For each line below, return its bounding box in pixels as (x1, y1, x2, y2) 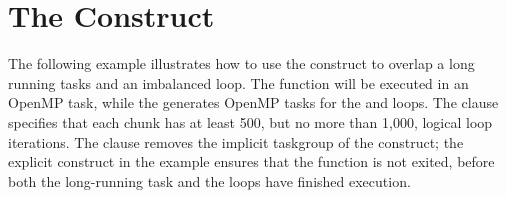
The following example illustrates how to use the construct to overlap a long (8, 53, 475, 74)
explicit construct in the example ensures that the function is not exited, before (8, 151, 495, 172)
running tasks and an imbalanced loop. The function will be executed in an (8, 72, 469, 93)
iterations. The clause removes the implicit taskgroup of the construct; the (8, 131, 464, 152)
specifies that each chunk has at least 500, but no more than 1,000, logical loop (8, 111, 493, 132)
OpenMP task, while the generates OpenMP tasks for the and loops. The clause (8, 92, 499, 113)
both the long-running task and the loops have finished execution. (8, 170, 411, 191)
